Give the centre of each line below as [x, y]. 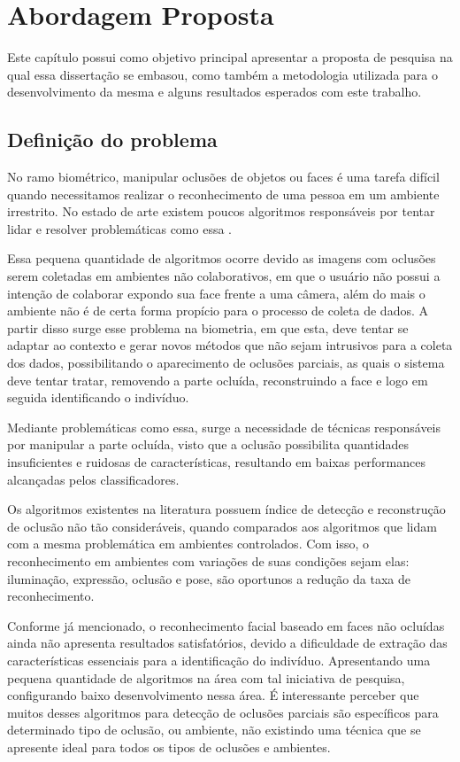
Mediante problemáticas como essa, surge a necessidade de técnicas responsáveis [224, 427]
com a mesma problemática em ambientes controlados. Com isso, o [188, 544]
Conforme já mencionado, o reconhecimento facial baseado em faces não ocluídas [226, 625]
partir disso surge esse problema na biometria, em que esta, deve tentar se [208, 327]
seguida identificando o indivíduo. [98, 397]
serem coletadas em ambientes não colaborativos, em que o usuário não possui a [224, 276]
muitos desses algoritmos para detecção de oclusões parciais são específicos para [223, 712]
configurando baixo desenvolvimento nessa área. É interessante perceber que [213, 695]
